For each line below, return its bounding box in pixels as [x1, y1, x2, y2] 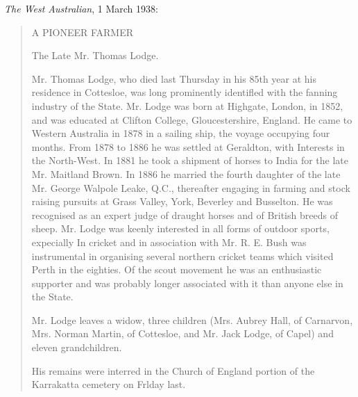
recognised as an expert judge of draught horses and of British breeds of [31, 207, 338, 222]
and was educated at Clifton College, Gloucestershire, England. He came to [31, 112, 352, 127]
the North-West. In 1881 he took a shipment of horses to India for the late [31, 153, 348, 168]
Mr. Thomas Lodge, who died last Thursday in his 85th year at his [31, 71, 316, 86]
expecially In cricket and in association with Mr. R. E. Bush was [31, 234, 307, 249]
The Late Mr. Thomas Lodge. [31, 48, 159, 63]
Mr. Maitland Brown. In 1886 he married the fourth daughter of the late [31, 166, 341, 181]
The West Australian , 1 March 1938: [4, 1, 158, 15]
